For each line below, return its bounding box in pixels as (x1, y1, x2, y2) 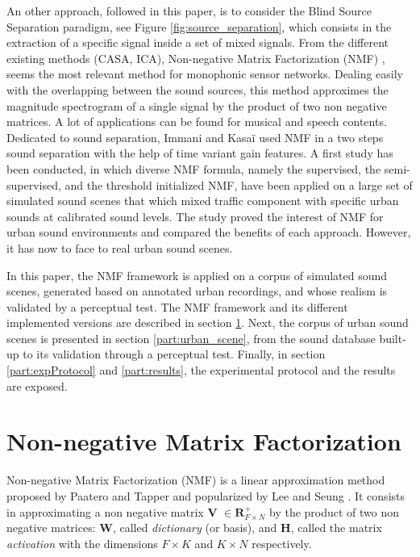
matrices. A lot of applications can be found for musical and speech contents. (6, 113, 387, 130)
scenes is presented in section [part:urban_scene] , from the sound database (6, 329, 376, 346)
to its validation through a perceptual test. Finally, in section (23, 346, 326, 362)
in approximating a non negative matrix (6, 503, 204, 520)
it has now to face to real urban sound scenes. (6, 239, 233, 256)
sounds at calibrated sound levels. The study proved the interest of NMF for (6, 207, 384, 224)
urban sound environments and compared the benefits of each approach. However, (6, 224, 411, 241)
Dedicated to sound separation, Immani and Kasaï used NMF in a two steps (6, 128, 384, 145)
